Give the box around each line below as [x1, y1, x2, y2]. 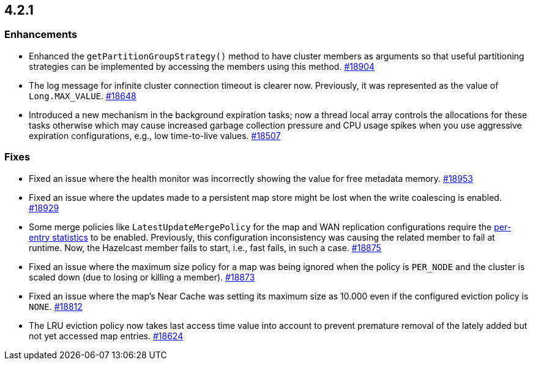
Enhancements [4, 28, 78, 41]
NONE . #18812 [29, 301, 83, 312]
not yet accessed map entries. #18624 [29, 330, 184, 341]
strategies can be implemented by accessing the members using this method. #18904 [29, 61, 375, 72]
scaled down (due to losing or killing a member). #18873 [29, 271, 255, 282]
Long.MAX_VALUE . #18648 [29, 90, 136, 101]
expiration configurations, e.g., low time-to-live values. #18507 [29, 130, 281, 141]
